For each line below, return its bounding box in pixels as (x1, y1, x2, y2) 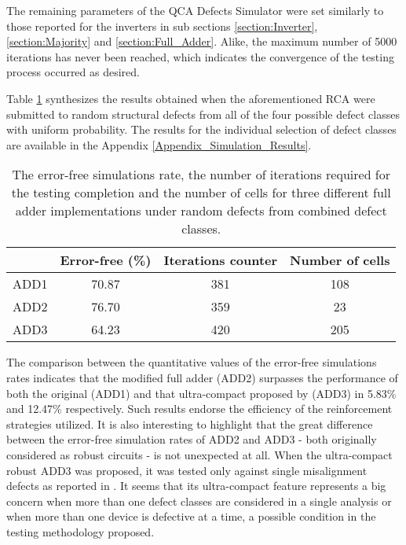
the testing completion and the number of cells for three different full (11, 183, 391, 202)
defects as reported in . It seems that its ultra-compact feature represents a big (6, 477, 386, 494)
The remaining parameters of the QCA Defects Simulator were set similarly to (6, 2, 384, 18)
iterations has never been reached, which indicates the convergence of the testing (6, 48, 394, 64)
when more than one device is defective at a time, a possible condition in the (6, 508, 376, 525)
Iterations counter (163, 251, 278, 270)
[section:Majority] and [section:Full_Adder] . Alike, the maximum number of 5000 (6, 33, 397, 50)
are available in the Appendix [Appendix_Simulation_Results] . (6, 136, 312, 153)
